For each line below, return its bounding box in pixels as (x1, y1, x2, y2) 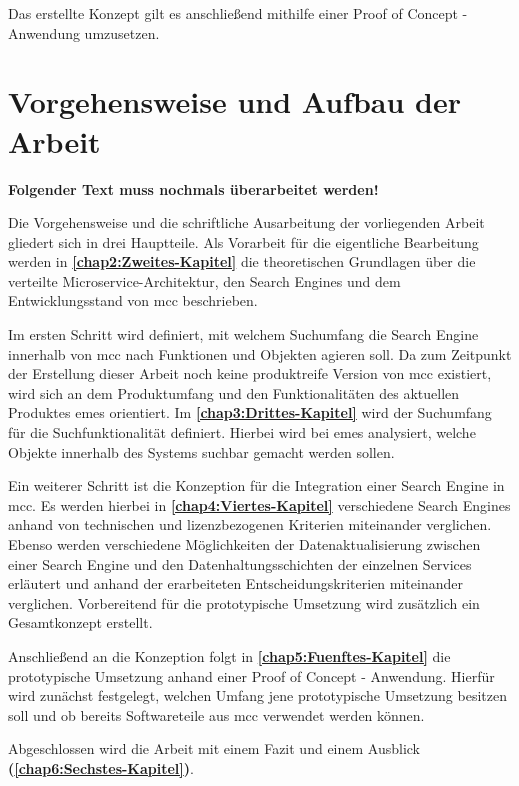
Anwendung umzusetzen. (8, 22, 160, 43)
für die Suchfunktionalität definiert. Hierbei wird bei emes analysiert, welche (8, 422, 476, 443)
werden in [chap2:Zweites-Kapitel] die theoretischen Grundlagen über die (8, 251, 476, 272)
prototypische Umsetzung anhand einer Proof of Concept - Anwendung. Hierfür (8, 665, 495, 686)
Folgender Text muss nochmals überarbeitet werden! (8, 178, 379, 199)
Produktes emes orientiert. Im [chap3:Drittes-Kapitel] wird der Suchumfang (8, 402, 492, 423)
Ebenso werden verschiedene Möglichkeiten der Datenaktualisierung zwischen (8, 534, 481, 554)
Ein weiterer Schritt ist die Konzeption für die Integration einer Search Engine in (8, 475, 505, 496)
